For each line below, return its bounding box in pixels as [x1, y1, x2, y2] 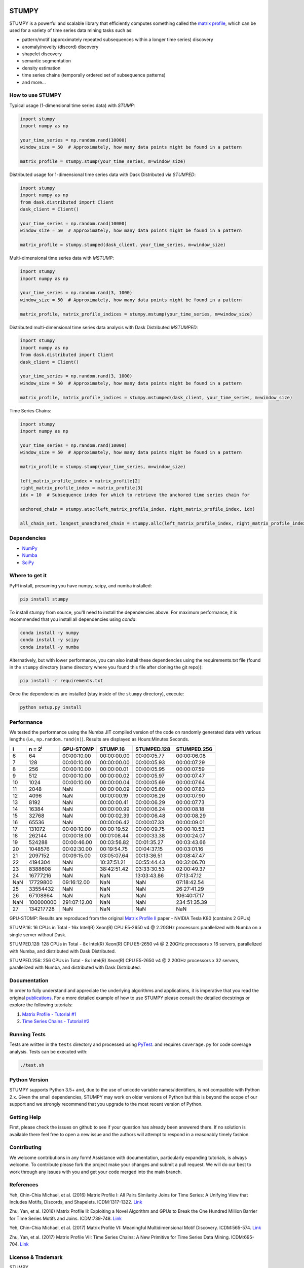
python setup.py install [20, 705, 82, 710]
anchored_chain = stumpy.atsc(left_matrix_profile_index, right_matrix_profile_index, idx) [20, 506, 255, 512]
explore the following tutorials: [9, 1002, 73, 1008]
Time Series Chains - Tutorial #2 [22, 1018, 90, 1025]
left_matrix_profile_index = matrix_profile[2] [20, 478, 140, 484]
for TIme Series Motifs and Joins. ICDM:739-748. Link [9, 1215, 122, 1221]
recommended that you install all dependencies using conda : [9, 616, 137, 622]
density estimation [22, 65, 61, 71]
